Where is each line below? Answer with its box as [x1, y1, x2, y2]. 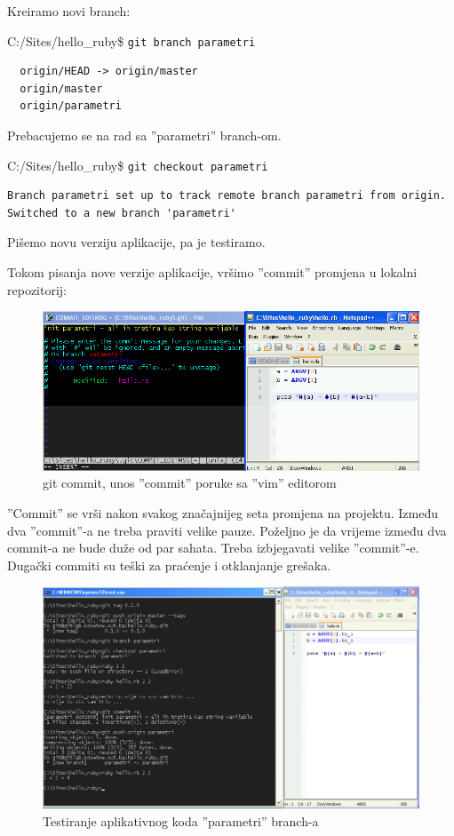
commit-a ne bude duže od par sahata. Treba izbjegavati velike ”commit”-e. [7, 538, 419, 557]
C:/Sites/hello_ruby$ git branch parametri [7, 31, 256, 50]
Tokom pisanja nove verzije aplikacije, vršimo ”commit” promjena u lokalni [7, 263, 418, 282]
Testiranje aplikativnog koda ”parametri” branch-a [43, 811, 319, 830]
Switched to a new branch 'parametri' [7, 206, 236, 219]
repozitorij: [7, 280, 67, 299]
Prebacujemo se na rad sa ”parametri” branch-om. [7, 126, 282, 145]
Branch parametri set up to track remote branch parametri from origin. [7, 189, 446, 203]
